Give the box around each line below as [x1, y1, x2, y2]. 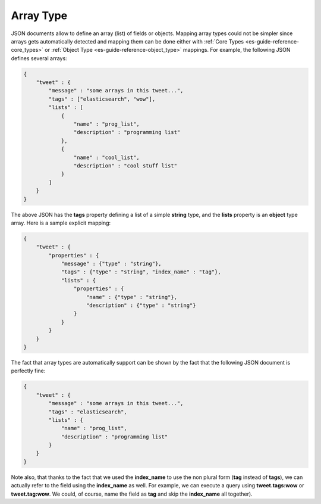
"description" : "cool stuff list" [73, 163, 178, 169]
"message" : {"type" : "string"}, [61, 260, 162, 267]
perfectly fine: [11, 367, 46, 375]
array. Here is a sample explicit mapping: [11, 219, 111, 226]
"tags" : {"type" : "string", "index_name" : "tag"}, [61, 269, 221, 275]
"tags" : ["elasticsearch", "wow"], [48, 95, 156, 102]
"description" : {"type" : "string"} [86, 302, 196, 309]
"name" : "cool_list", [73, 154, 140, 161]
